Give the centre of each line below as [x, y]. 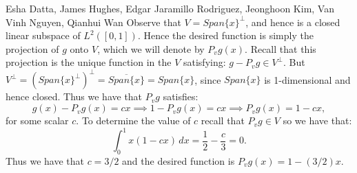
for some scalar [37, 120]
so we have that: [317, 120]
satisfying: [204, 62]
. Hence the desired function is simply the [225, 35]
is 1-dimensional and [307, 79]
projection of [32, 48]
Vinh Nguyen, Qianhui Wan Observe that [93, 22]
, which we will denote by [151, 48]
